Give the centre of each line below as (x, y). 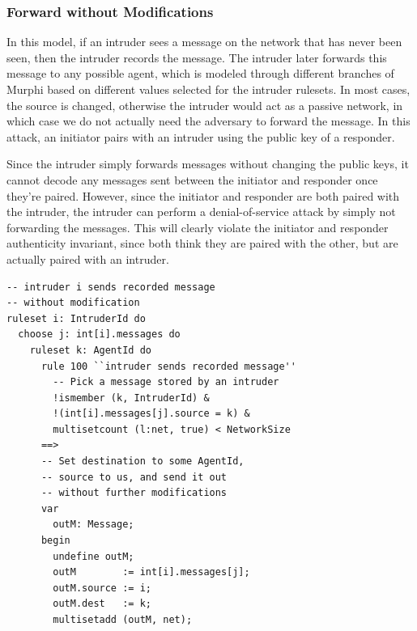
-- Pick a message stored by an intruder (166, 382)
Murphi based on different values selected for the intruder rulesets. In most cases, (208, 89)
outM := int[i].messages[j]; (151, 572)
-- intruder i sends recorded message (111, 287)
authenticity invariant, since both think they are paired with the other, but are (202, 243)
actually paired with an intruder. (88, 258)
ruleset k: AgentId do (90, 350)
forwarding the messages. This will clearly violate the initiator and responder (198, 227)
